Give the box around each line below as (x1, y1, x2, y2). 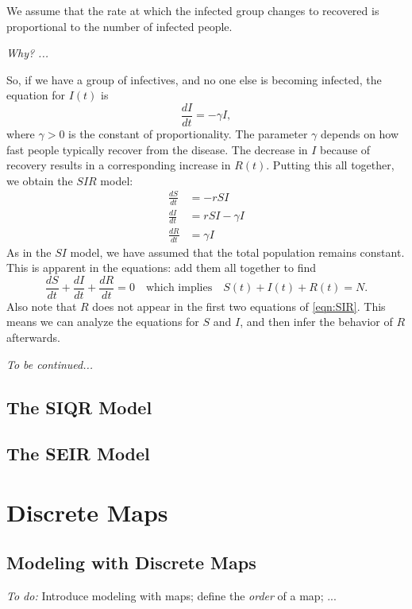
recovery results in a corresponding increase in (6, 157, 231, 173)
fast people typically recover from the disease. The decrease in (6, 141, 308, 157)
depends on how (321, 126, 399, 142)
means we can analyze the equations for (6, 313, 199, 330)
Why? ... (6, 45, 49, 61)
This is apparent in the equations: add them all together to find (6, 259, 316, 276)
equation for (6, 87, 65, 103)
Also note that (6, 297, 77, 314)
